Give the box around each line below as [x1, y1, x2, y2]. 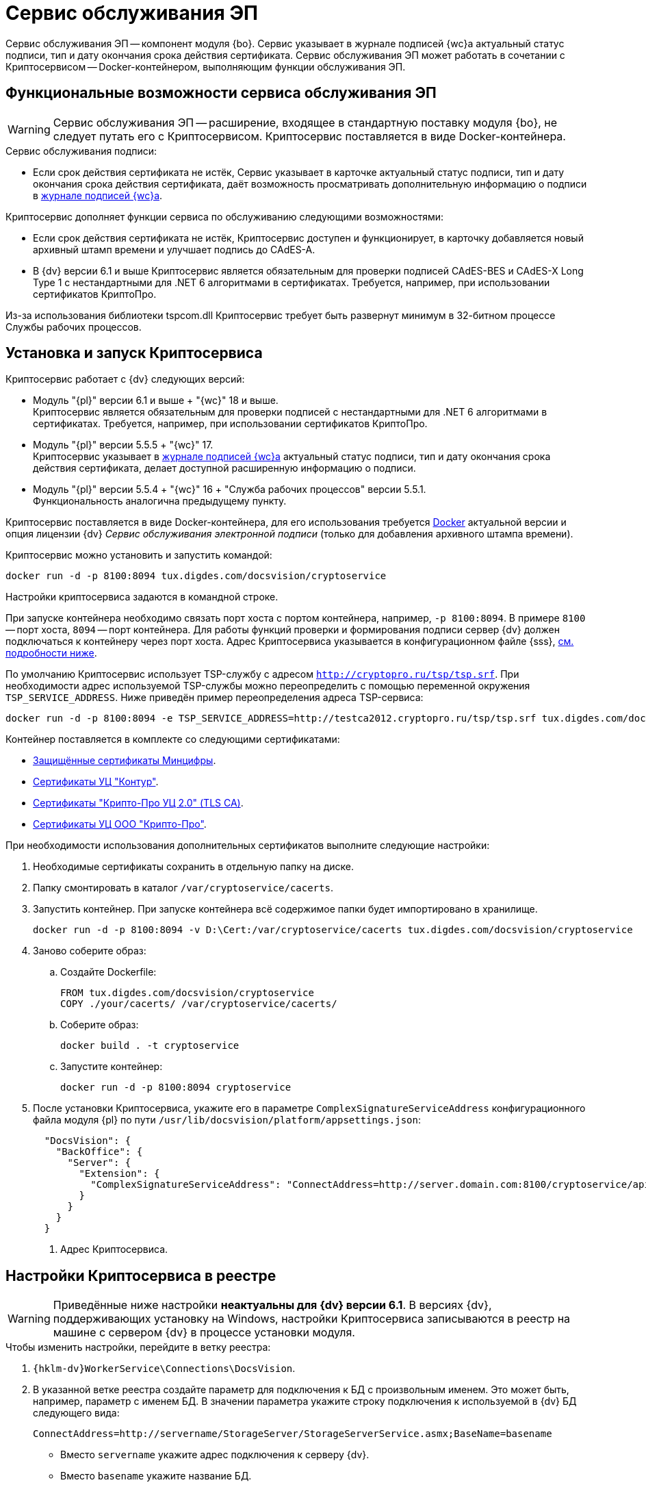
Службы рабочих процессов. [5, 320, 142, 333]
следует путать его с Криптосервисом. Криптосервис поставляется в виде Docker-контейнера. [53, 129, 566, 143]
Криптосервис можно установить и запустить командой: [5, 549, 272, 561]
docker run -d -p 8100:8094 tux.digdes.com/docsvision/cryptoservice [5, 570, 387, 582]
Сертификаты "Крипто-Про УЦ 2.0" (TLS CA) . [33, 797, 244, 809]
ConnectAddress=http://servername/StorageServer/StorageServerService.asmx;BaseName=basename [33, 1428, 552, 1440]
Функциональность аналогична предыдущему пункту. [33, 495, 287, 507]
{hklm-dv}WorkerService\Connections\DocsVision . [33, 1362, 296, 1375]
